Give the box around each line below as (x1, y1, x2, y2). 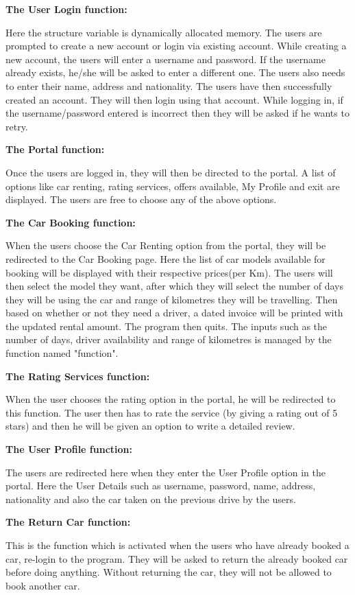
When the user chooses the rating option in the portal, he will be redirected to (5, 392, 336, 406)
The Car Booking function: (5, 215, 136, 229)
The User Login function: (5, 2, 127, 16)
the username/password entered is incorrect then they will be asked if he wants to (5, 106, 350, 120)
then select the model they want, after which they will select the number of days (5, 279, 343, 293)
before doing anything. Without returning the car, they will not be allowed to (5, 565, 332, 579)
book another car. (5, 578, 80, 592)
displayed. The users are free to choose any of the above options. (5, 192, 277, 207)
